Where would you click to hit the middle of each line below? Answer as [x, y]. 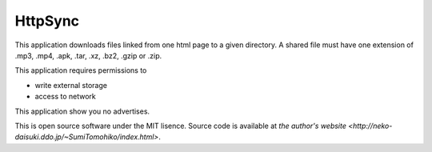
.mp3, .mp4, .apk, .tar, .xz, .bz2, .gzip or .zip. [88, 55]
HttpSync [47, 21]
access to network [65, 97]
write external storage [71, 85]
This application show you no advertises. [82, 111]
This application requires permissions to [81, 70]
